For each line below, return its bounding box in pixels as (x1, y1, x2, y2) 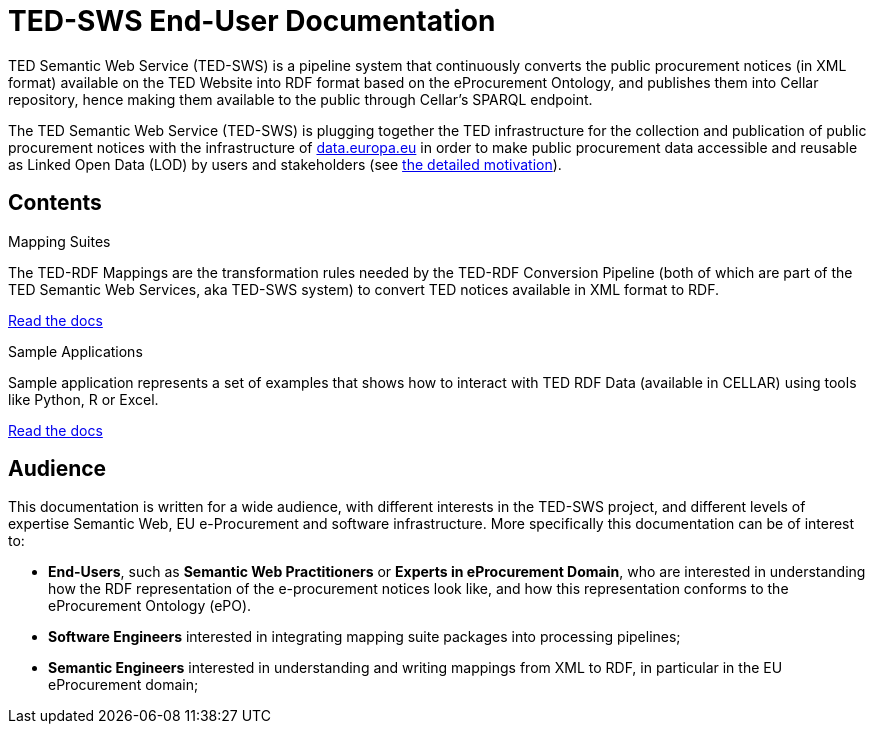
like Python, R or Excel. (8, 390, 159, 408)
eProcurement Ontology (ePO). (48, 597, 252, 615)
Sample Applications (8, 342, 143, 360)
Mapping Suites (8, 232, 111, 250)
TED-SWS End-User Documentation (8, 4, 496, 38)
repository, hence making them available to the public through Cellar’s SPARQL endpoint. (8, 90, 593, 108)
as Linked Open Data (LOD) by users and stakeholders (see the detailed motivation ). (8, 155, 562, 173)
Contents (8, 190, 102, 216)
